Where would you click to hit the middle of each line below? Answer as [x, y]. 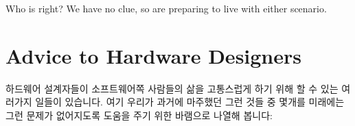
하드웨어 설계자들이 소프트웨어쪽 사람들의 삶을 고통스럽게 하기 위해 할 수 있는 [172, 88]
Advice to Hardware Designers [154, 55]
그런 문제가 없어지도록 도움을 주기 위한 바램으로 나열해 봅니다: [139, 115]
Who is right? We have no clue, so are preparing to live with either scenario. [166, 8]
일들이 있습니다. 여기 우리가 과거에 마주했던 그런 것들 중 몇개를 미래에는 [190, 102]
